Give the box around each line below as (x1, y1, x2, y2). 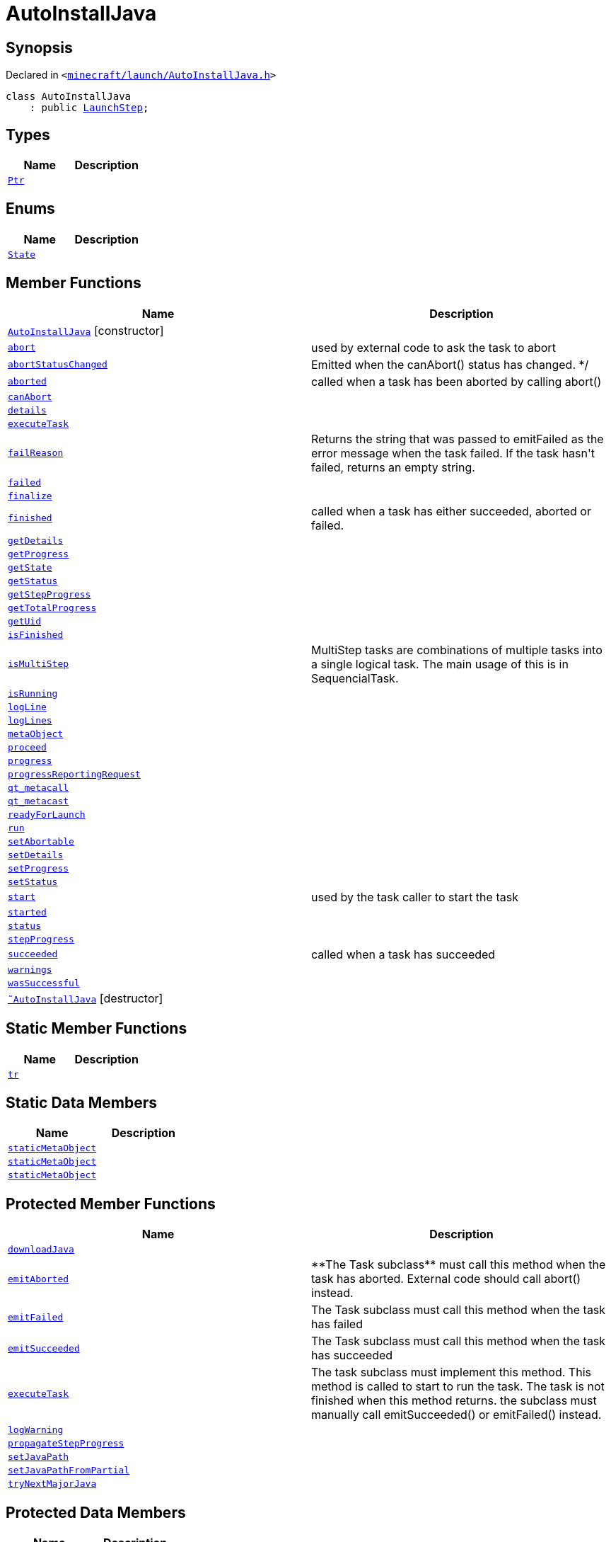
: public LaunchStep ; (29, 102, 149, 114)
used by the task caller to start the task (311, 889, 518, 904)
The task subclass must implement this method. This (311, 1365, 591, 1380)
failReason (8, 447, 64, 459)
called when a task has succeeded (311, 947, 496, 961)
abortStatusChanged (8, 359, 107, 370)
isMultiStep (8, 658, 69, 670)
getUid (8, 615, 41, 627)
